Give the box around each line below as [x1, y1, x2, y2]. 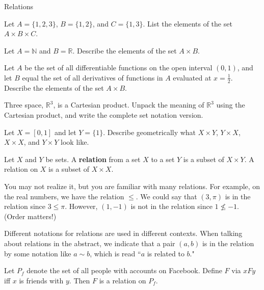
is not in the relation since [130, 201, 213, 212]
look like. [61, 137, 89, 147]
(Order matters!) [4, 210, 57, 221]
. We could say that [136, 191, 197, 201]
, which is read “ [90, 248, 141, 258]
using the [216, 99, 245, 110]
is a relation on [99, 275, 146, 285]
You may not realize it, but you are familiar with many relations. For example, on [4, 180, 260, 191]
